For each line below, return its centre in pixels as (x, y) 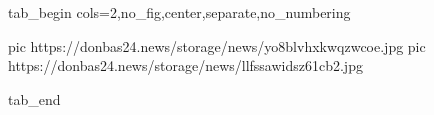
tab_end (34, 98)
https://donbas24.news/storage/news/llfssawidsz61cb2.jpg (185, 65)
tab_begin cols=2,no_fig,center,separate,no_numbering (179, 12)
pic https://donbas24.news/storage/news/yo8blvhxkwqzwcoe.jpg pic (217, 45)
